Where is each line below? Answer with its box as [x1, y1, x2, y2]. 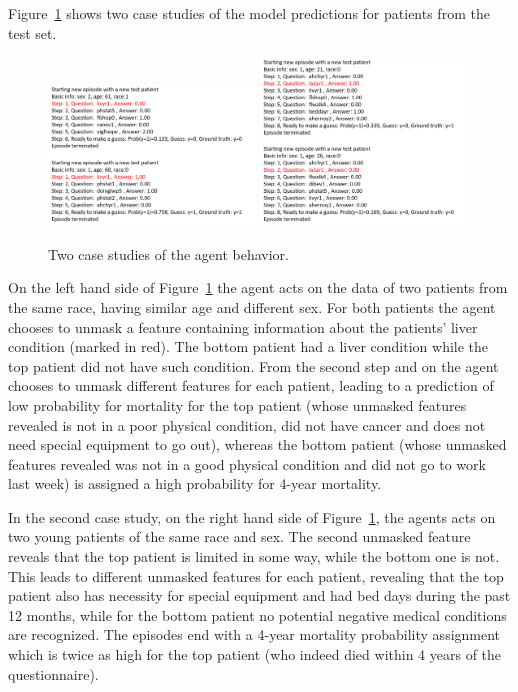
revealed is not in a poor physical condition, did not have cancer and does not [8, 414, 486, 435]
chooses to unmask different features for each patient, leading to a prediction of [8, 375, 494, 396]
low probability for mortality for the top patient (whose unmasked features [8, 394, 467, 415]
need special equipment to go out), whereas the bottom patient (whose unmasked [8, 434, 507, 455]
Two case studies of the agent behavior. [48, 243, 289, 264]
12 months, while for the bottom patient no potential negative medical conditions [8, 604, 507, 625]
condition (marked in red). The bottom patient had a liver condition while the [8, 336, 489, 357]
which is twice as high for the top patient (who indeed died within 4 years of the [8, 644, 502, 665]
